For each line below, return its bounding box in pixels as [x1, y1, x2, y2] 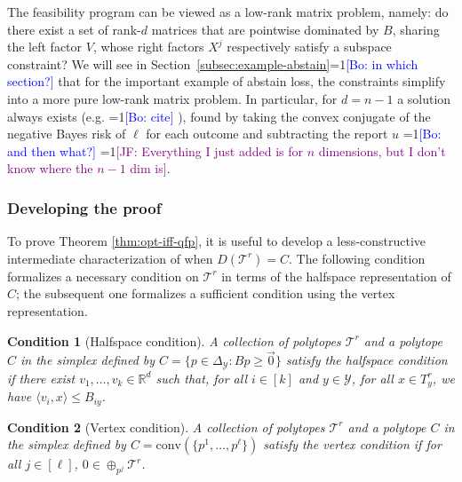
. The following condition [288, 249, 426, 267]
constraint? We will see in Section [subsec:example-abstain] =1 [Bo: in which [7, 54, 418, 73]
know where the [7, 159, 93, 178]
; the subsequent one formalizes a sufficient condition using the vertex [16, 284, 395, 303]
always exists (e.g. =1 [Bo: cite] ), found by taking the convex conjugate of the [7, 107, 431, 125]
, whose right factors [92, 37, 204, 56]
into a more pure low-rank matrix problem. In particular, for [7, 89, 338, 107]
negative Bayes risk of [7, 124, 126, 143]
